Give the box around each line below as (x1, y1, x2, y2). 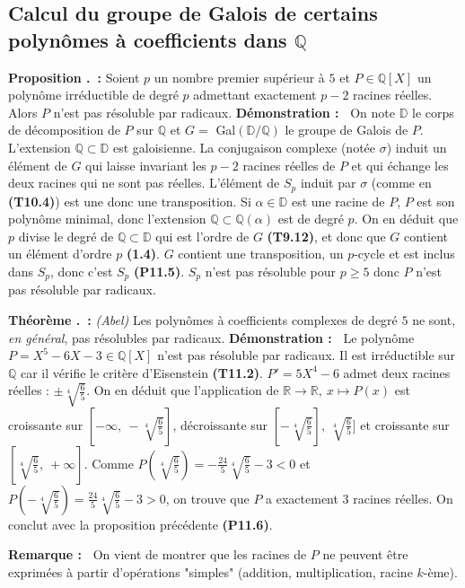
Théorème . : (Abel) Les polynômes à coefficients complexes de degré (8, 311, 398, 329)
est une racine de (291, 191, 385, 210)
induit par (300, 173, 356, 192)
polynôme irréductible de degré (8, 85, 179, 104)
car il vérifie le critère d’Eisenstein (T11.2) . (21, 363, 263, 382)
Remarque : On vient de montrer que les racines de (8, 545, 307, 564)
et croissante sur (360, 415, 450, 434)
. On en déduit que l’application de (86, 381, 279, 399)
